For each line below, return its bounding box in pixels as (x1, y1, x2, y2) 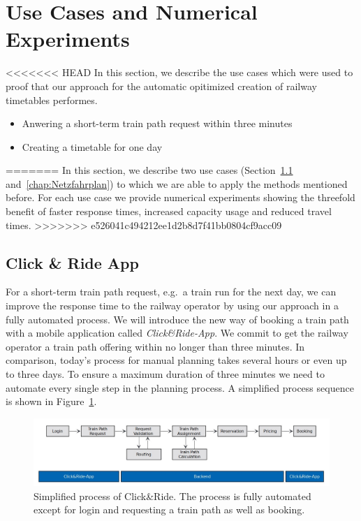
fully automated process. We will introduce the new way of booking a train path (6, 311, 349, 326)
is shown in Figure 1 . (6, 394, 97, 409)
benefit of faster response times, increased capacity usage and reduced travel (6, 204, 332, 219)
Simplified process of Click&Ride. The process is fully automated (34, 488, 311, 503)
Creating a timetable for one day (22, 139, 163, 154)
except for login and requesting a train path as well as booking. (34, 502, 305, 517)
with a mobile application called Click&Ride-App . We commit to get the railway (6, 325, 348, 340)
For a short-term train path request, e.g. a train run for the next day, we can (6, 284, 337, 299)
